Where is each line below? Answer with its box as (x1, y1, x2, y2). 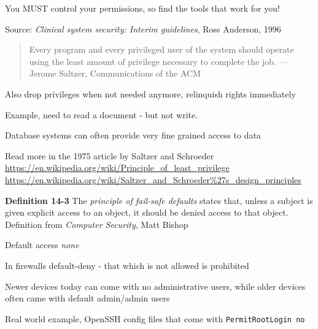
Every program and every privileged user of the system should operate (29, 43, 294, 56)
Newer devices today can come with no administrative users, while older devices (5, 279, 306, 292)
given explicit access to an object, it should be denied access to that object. (5, 206, 289, 219)
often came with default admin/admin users (5, 292, 170, 304)
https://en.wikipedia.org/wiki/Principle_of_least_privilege (5, 161, 230, 174)
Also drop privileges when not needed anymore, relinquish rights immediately (5, 87, 296, 100)
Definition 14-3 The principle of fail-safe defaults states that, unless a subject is (5, 194, 313, 206)
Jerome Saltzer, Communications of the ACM (29, 67, 201, 80)
